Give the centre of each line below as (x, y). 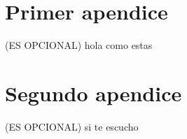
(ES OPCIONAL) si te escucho (72, 126)
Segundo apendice (93, 93)
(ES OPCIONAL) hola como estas (79, 45)
